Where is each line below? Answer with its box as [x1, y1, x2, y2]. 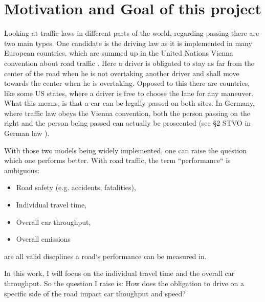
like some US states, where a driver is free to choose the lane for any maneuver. [4, 87, 254, 98]
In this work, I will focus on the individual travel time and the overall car [4, 268, 235, 278]
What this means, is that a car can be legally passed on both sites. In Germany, [4, 98, 255, 108]
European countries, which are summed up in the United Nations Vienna [4, 48, 233, 58]
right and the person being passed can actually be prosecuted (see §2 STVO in [4, 118, 251, 128]
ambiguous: [4, 165, 39, 175]
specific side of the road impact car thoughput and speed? [4, 288, 186, 298]
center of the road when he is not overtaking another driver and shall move [4, 67, 239, 78]
